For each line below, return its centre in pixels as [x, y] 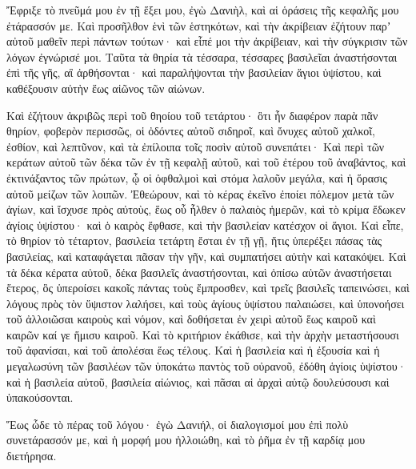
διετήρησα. [32, 456]
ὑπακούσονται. [40, 397]
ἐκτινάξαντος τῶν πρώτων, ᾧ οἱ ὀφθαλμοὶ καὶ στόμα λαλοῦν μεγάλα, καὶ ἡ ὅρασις [197, 177]
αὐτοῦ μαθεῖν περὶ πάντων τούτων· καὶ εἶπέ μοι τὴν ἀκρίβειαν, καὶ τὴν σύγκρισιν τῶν [207, 41]
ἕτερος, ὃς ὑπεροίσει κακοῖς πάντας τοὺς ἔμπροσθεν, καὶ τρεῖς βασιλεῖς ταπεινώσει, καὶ [208, 288]
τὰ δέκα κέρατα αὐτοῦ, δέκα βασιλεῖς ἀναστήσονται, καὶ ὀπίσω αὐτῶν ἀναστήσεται [199, 272]
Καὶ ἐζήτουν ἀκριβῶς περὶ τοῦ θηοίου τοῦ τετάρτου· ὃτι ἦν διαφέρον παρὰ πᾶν [192, 115]
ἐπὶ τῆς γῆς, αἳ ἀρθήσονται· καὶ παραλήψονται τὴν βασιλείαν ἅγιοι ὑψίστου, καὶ [194, 72]
